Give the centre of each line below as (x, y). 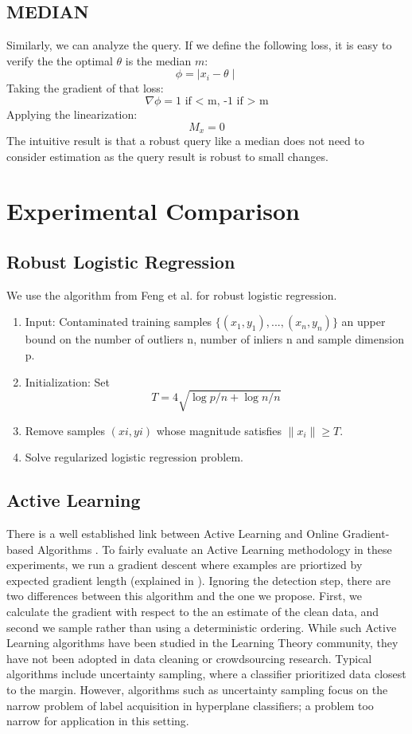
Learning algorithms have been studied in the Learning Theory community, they (202, 643)
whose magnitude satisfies (219, 430)
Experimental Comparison (153, 211)
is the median (158, 60)
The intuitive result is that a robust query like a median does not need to (185, 141)
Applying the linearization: (72, 114)
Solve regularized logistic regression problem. (134, 457)
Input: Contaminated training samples (119, 322)
